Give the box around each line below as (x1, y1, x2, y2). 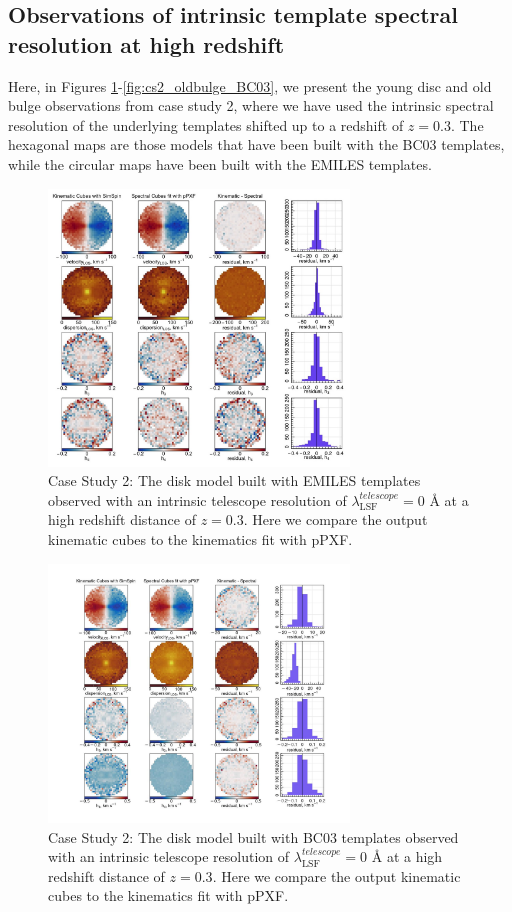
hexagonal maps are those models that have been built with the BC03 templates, (8, 134, 505, 155)
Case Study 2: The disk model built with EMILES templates (48, 470, 421, 491)
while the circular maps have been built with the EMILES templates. (8, 153, 432, 174)
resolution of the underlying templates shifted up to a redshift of (8, 114, 404, 135)
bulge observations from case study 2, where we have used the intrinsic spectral (8, 95, 494, 116)
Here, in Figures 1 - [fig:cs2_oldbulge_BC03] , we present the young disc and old (8, 75, 492, 96)
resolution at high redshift (8, 28, 285, 59)
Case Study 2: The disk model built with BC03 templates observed (48, 826, 459, 847)
